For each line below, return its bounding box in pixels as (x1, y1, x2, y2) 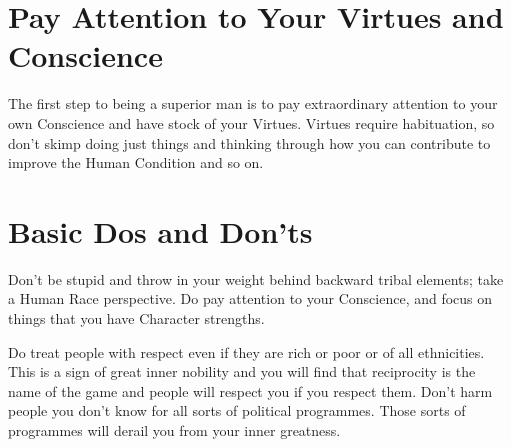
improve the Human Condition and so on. (8, 152, 264, 173)
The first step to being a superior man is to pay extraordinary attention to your (8, 93, 498, 114)
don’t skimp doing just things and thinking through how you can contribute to (8, 132, 491, 153)
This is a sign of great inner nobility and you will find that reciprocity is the (8, 361, 476, 382)
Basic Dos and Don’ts (8, 210, 313, 251)
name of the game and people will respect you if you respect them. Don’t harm (8, 380, 493, 401)
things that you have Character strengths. (8, 308, 265, 328)
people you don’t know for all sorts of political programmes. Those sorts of (8, 400, 466, 421)
